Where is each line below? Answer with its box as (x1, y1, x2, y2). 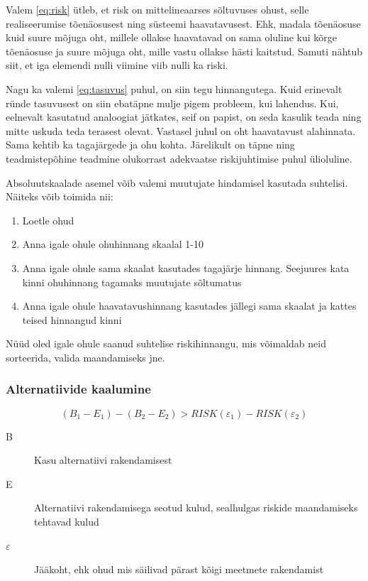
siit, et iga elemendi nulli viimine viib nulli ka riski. (6, 58, 228, 72)
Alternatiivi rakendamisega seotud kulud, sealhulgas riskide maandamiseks (34, 500, 358, 515)
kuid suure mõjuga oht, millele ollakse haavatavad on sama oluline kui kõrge (6, 30, 337, 45)
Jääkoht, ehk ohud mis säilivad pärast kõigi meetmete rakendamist (34, 562, 324, 577)
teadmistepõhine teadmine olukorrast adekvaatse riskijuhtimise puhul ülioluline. (6, 151, 352, 165)
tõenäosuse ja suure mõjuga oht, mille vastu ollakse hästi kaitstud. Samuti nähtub (6, 43, 363, 58)
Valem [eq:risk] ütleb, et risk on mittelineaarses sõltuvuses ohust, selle (6, 2, 309, 16)
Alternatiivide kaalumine (6, 380, 151, 398)
